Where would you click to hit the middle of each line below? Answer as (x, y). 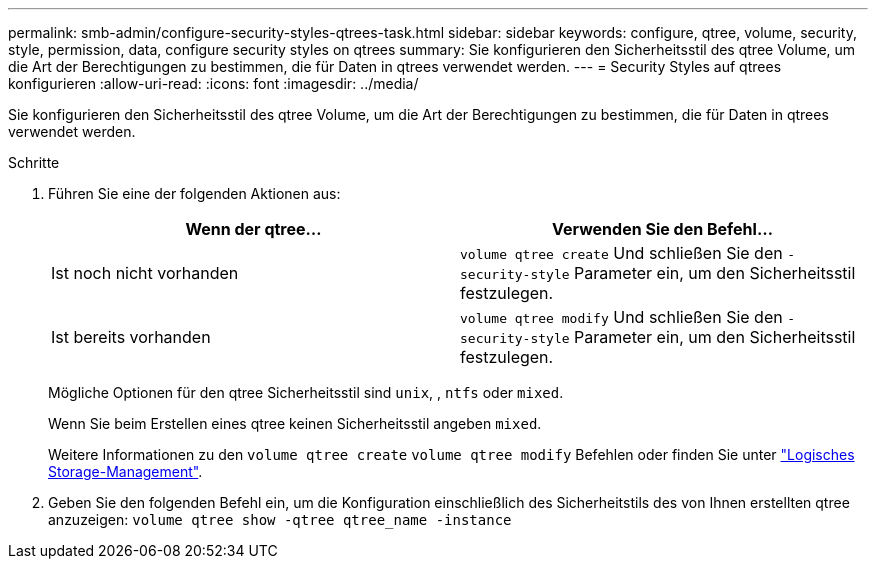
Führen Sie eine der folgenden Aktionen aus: (194, 193)
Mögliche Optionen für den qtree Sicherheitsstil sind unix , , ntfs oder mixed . (306, 392)
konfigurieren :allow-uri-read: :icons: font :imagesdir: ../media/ (213, 83)
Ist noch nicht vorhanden (145, 273)
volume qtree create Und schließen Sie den (621, 253)
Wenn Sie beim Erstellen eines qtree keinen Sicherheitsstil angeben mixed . (295, 423)
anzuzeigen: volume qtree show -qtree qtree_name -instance (280, 519)
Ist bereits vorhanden (131, 337)
